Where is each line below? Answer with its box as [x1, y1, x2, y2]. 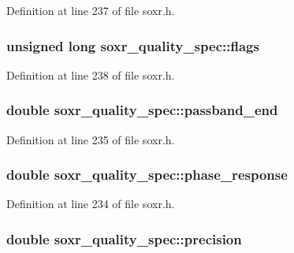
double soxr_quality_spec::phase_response [6, 165, 288, 184]
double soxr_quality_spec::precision [6, 229, 242, 248]
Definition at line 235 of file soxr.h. [6, 131, 175, 147]
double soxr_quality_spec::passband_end [6, 100, 278, 120]
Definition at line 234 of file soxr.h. [6, 195, 175, 212]
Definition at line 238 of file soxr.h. [6, 66, 175, 83]
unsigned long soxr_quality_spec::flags [6, 35, 259, 55]
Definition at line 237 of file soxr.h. [6, 2, 175, 18]
